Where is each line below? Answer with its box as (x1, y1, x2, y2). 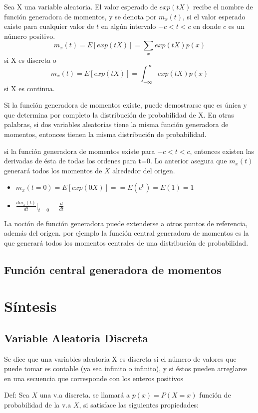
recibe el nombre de (193, 1, 253, 11)
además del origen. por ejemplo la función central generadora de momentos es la (4, 228, 249, 238)
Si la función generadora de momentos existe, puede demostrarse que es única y (4, 100, 248, 110)
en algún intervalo (101, 21, 156, 31)
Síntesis (4, 296, 57, 316)
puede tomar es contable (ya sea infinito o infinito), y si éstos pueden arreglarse (4, 363, 247, 374)
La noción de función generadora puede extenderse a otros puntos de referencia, (4, 218, 248, 228)
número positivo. (4, 30, 55, 41)
